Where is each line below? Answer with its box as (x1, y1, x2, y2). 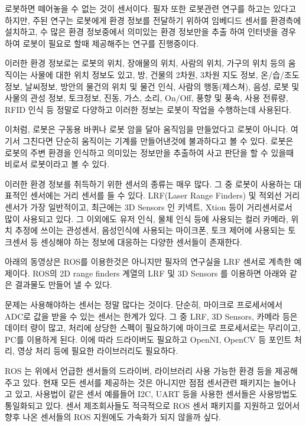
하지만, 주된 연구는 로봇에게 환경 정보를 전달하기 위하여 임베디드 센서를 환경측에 (5, 14, 301, 26)
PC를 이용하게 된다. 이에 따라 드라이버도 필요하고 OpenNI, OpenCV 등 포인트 (5, 333, 292, 345)
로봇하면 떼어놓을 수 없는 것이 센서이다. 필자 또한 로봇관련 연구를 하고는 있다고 (5, 2, 297, 14)
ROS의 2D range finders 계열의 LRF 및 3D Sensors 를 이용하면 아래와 (32, 266, 287, 279)
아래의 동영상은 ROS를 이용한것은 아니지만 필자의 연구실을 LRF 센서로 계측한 (5, 255, 292, 268)
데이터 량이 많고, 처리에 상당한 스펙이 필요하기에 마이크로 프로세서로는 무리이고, (5, 321, 301, 334)
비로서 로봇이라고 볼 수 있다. (5, 158, 110, 170)
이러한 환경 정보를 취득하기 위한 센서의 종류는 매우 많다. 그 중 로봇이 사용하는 (5, 177, 291, 190)
